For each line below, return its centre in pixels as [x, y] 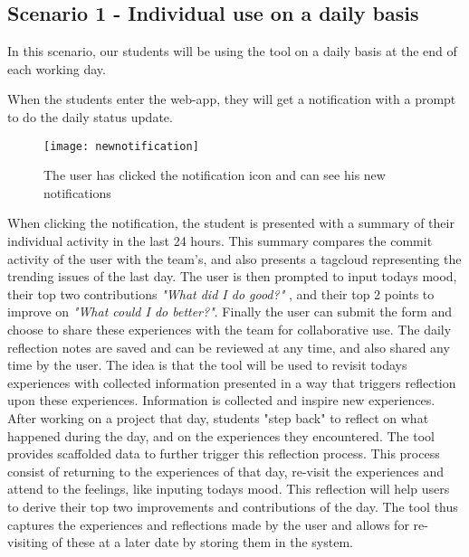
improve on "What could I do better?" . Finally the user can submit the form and [230, 312]
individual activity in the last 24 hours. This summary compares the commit [220, 241]
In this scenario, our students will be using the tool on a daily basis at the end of [232, 51]
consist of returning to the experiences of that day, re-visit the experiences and [226, 471]
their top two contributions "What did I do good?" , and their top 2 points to [221, 293]
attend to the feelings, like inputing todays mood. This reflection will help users [229, 489]
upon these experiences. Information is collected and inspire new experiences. [221, 400]
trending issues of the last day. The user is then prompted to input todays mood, [232, 276]
